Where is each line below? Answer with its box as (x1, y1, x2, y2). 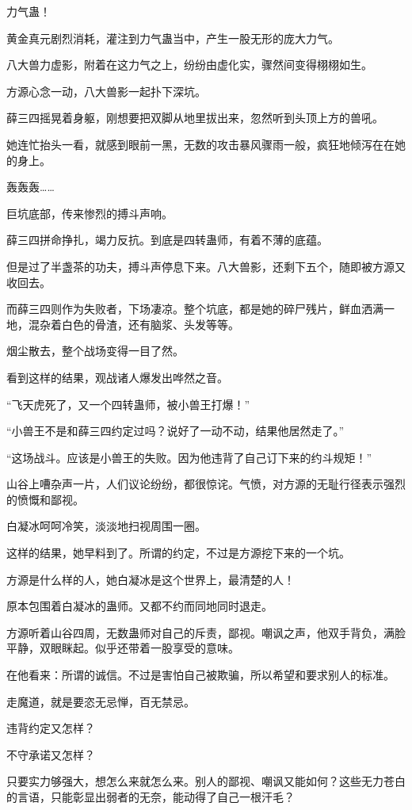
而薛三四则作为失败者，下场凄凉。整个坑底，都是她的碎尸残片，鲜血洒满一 (6, 300, 395, 317)
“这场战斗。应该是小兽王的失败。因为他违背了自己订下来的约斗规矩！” (6, 449, 372, 465)
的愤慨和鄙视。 (6, 491, 84, 507)
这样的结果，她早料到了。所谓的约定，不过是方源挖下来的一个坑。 (6, 544, 350, 561)
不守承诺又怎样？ (6, 746, 95, 762)
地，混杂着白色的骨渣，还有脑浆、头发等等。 (6, 315, 239, 332)
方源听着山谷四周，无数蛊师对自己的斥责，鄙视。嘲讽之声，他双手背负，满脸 (6, 624, 406, 640)
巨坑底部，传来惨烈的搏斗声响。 (6, 204, 173, 221)
